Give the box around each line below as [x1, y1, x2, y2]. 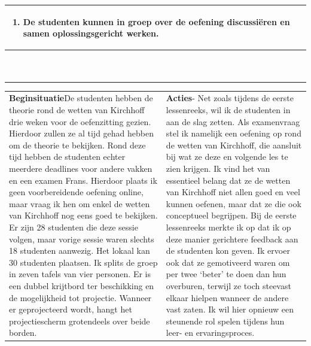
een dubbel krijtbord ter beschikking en [9, 279, 154, 292]
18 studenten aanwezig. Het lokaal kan [9, 244, 150, 257]
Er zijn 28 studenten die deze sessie [9, 220, 138, 233]
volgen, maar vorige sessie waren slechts [9, 232, 154, 245]
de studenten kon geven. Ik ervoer [166, 244, 290, 257]
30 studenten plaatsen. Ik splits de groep [9, 256, 158, 268]
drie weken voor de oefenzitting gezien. [9, 115, 151, 128]
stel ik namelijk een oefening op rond [166, 127, 301, 139]
